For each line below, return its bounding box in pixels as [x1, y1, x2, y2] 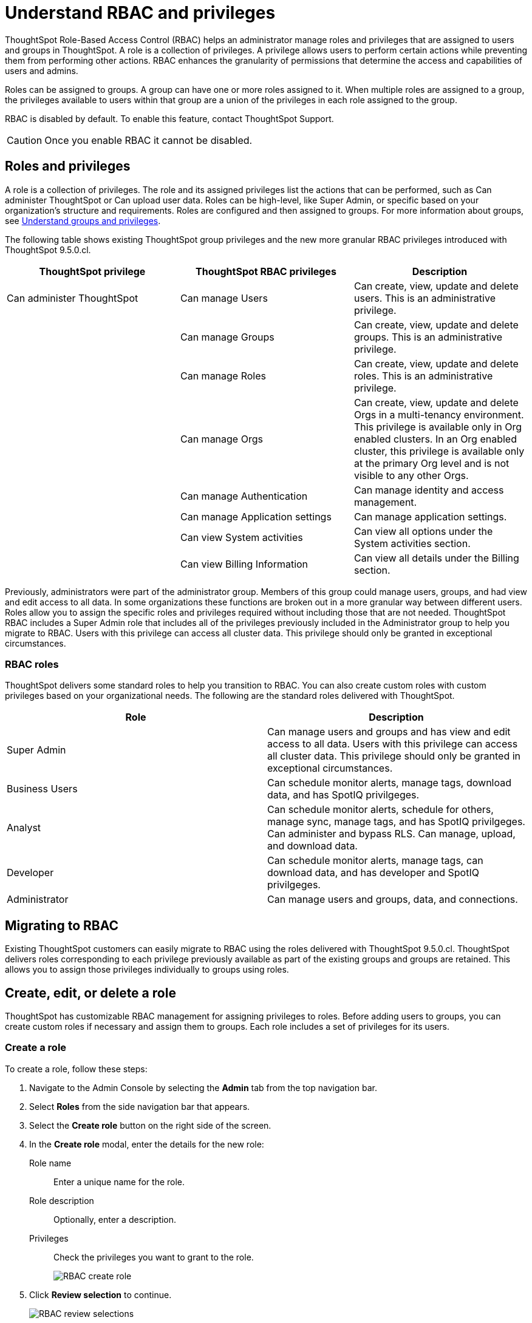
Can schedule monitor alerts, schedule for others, [267, 803, 494, 816]
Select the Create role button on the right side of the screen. [29, 1120, 271, 1131]
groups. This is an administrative [353, 330, 503, 343]
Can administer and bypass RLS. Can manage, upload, [267, 828, 516, 840]
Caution [7, 134, 43, 146]
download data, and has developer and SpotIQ [267, 866, 479, 879]
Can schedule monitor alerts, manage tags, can [267, 854, 483, 867]
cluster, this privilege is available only [353, 444, 525, 457]
